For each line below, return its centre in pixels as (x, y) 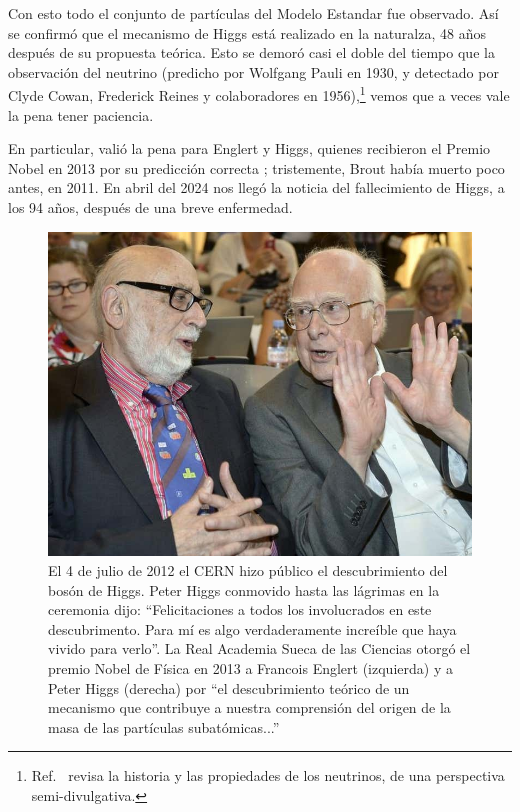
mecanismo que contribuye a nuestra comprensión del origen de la (249, 707)
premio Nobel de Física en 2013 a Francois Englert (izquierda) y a (250, 667)
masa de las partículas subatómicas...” (164, 726)
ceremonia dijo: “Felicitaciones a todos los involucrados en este (240, 609)
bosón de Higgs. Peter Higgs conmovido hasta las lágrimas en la (244, 589)
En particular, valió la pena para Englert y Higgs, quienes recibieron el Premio (249, 148)
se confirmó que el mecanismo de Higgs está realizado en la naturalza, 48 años (247, 32)
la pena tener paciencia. (81, 114)
